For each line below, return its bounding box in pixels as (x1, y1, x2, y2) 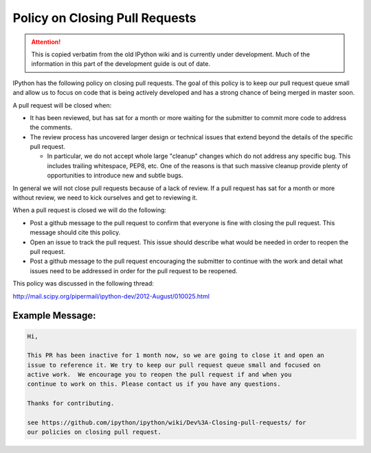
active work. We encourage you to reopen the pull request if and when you (27, 371, 292, 379)
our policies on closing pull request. (27, 428, 161, 436)
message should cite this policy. (30, 229, 121, 237)
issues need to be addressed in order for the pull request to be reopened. (30, 266, 238, 275)
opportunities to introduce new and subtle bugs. (47, 172, 183, 180)
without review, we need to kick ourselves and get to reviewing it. (12, 194, 198, 202)
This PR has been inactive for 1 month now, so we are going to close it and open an (27, 351, 324, 360)
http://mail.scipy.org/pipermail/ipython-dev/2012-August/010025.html (12, 292, 210, 300)
